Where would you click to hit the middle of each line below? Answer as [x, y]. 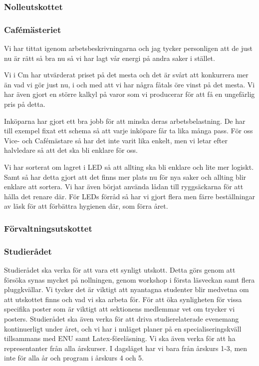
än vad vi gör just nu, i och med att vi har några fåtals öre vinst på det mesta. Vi [129, 84]
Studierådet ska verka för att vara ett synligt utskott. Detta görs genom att [120, 270]
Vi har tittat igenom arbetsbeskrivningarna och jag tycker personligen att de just [128, 48]
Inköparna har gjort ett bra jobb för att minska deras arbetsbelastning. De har [125, 121]
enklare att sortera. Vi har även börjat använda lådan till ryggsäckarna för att [124, 186]
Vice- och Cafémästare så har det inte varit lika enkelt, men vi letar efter [116, 140]
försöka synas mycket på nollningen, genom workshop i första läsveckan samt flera [129, 279]
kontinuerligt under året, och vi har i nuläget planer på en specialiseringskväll [123, 328]
